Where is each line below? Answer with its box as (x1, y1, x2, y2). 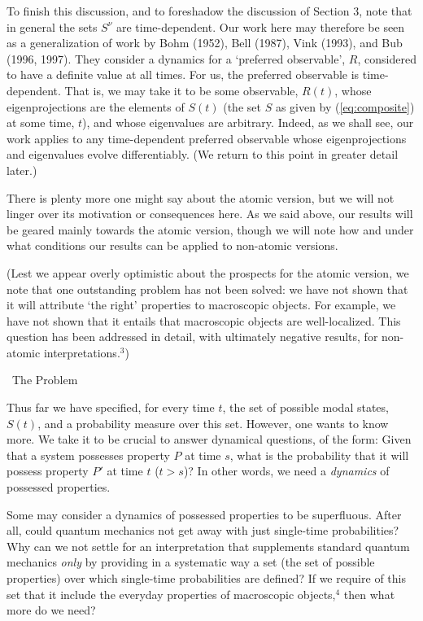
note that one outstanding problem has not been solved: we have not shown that (7, 280, 408, 297)
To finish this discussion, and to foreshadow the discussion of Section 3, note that (7, 2, 412, 19)
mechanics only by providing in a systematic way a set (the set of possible (7, 553, 375, 571)
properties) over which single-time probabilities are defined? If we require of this (7, 570, 406, 586)
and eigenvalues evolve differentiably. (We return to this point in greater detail (7, 146, 399, 163)
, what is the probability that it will (229, 446, 409, 463)
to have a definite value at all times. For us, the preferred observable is (7, 66, 360, 83)
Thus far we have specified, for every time (7, 399, 215, 416)
